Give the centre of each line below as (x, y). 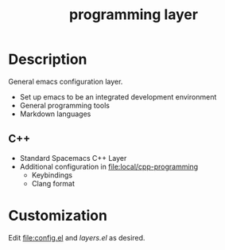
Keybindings (52, 175)
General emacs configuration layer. (66, 81)
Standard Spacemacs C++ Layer (73, 158)
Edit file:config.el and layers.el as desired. (77, 237)
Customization (58, 215)
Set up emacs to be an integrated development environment (118, 96)
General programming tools (64, 105)
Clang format (53, 183)
